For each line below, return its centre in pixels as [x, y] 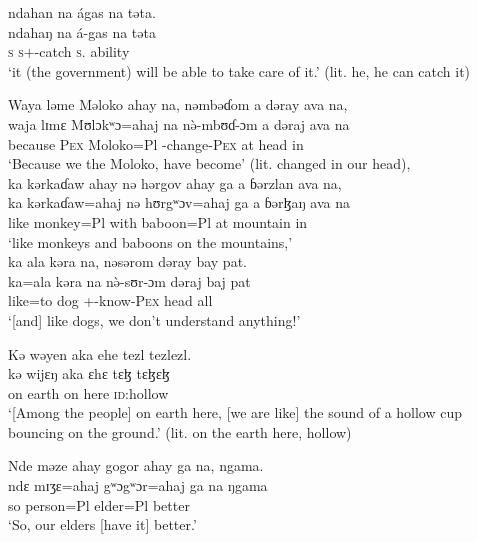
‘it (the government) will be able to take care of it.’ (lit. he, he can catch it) [239, 70]
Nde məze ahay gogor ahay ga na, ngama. [136, 465]
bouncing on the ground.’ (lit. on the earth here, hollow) [180, 431]
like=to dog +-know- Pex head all [110, 300]
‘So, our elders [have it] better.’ [102, 524]
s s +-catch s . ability [69, 51]
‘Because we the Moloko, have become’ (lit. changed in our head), [209, 163]
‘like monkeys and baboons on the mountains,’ [150, 241]
